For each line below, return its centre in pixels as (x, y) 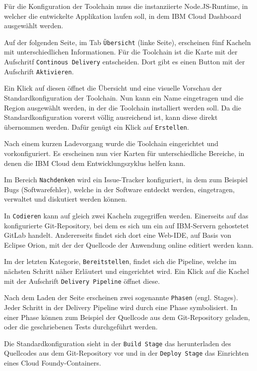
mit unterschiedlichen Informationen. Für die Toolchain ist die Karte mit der (121, 52)
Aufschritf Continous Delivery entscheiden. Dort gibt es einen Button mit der (125, 62)
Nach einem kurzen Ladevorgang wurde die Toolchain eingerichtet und (111, 143)
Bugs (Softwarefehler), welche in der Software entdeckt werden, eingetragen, (119, 189)
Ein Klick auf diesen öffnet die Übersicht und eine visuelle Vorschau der (113, 88)
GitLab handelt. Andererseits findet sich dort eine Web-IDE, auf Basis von (118, 235)
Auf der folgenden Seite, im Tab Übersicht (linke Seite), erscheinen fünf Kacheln (128, 42)
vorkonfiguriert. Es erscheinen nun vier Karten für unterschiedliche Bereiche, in (124, 153)
